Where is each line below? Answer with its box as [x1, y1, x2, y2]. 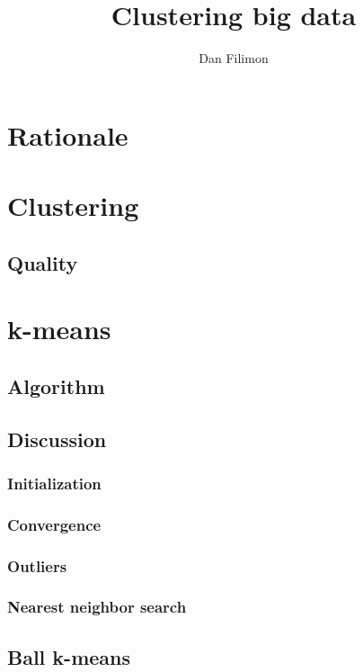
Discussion [7, 425, 107, 452]
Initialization [7, 471, 102, 494]
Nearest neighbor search [7, 596, 187, 618]
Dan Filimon [199, 49, 269, 67]
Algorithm [7, 372, 105, 399]
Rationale [7, 116, 128, 153]
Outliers [7, 554, 67, 577]
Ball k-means [7, 642, 131, 670]
